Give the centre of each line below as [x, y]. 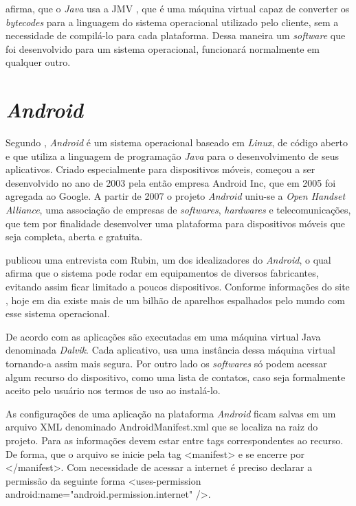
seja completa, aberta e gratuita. [74, 237]
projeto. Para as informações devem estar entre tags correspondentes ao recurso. [175, 440]
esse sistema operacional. [58, 313]
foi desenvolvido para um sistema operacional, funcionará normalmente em [163, 48]
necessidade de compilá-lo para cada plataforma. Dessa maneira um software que [176, 35]
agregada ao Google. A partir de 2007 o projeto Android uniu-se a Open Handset [176, 196]
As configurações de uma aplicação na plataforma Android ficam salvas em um [171, 413]
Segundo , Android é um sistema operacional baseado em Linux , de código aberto [177, 142]
